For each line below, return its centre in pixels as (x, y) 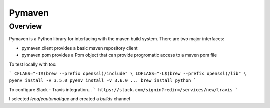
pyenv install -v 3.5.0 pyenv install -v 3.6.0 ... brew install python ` (103, 81)
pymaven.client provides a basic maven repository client (80, 48)
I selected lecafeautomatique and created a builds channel (70, 99)
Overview (26, 26)
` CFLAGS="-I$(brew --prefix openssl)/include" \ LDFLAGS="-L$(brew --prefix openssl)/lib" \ (128, 73)
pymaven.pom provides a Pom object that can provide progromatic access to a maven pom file (119, 55)
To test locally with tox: (33, 64)
